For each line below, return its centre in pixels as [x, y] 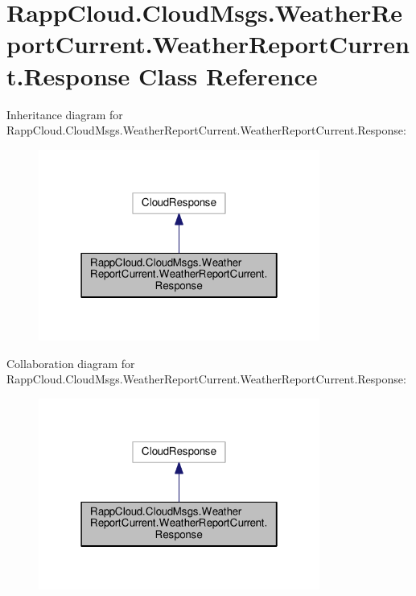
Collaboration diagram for [71, 363]
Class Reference [228, 75]
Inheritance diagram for [65, 114]
